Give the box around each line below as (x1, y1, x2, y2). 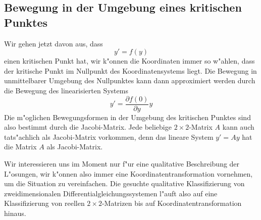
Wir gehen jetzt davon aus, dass (4, 38, 103, 48)
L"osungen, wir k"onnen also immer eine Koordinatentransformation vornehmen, (4, 168, 253, 179)
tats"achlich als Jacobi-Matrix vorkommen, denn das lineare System (4, 131, 214, 142)
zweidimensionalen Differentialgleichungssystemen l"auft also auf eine (4, 188, 218, 198)
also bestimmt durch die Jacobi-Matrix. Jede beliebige (4, 122, 172, 132)
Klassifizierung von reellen (4, 198, 85, 208)
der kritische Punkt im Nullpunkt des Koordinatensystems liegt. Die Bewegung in (4, 65, 257, 76)
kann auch (222, 122, 254, 132)
